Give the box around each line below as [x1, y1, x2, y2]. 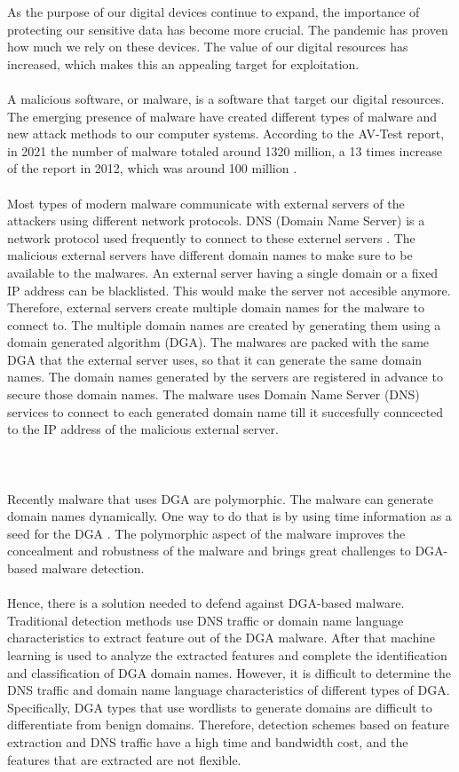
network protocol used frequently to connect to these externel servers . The [7, 228, 415, 247]
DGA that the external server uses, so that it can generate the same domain [7, 350, 423, 368]
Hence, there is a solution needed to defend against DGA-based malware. [7, 594, 405, 612]
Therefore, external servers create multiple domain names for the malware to [7, 298, 424, 317]
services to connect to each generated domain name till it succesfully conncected [7, 402, 444, 421]
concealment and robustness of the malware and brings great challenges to [7, 541, 411, 560]
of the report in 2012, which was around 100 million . [7, 159, 297, 177]
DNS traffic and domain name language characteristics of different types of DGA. [7, 681, 450, 699]
